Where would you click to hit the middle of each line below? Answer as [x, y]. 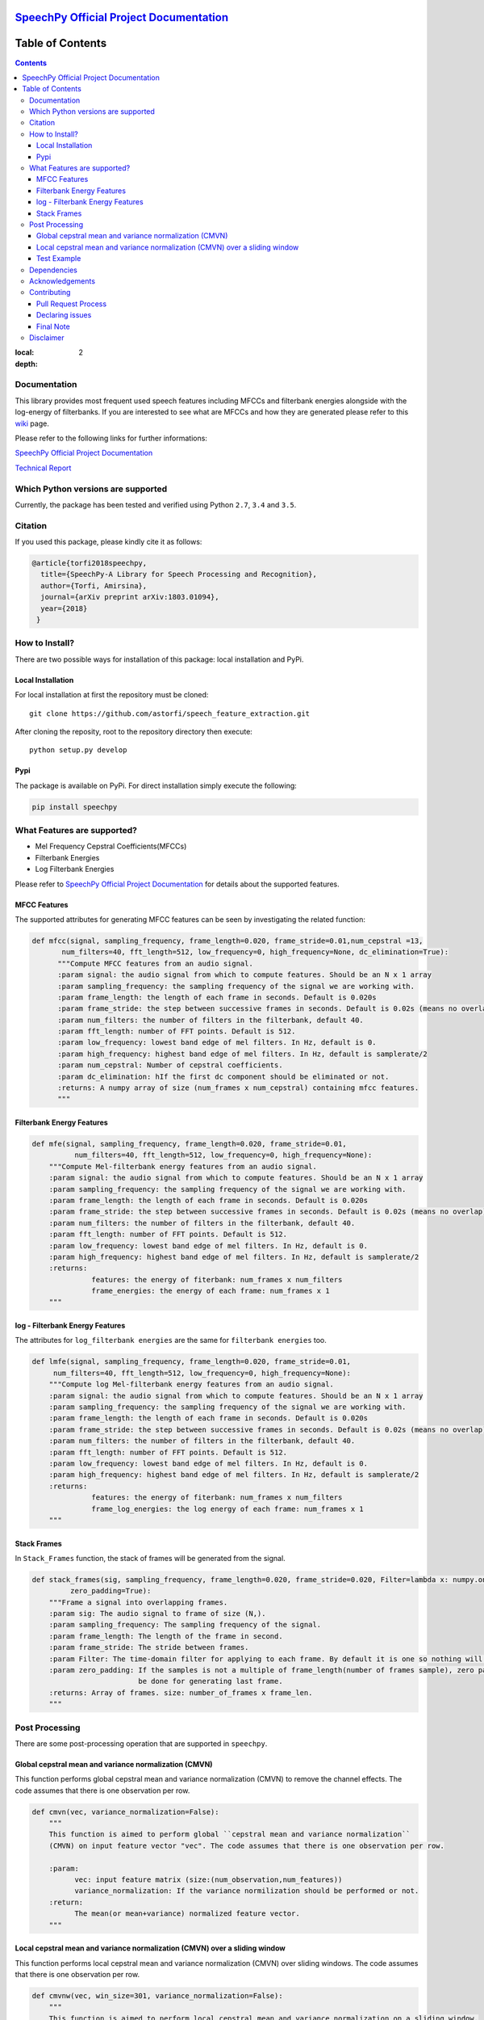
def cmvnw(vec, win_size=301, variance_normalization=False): [157, 1995]
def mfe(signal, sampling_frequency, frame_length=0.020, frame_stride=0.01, [189, 1144]
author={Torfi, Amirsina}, [94, 585]
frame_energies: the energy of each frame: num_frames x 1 [211, 1291]
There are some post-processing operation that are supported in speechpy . [141, 1743]
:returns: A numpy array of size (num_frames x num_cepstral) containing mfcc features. [238, 1088]
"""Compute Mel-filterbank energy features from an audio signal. [183, 1166]
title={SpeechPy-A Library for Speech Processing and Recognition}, [179, 574]
